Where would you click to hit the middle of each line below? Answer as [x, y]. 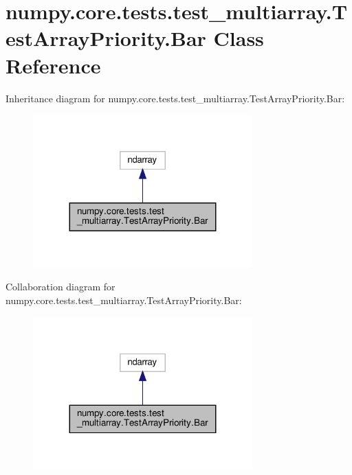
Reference [53, 65]
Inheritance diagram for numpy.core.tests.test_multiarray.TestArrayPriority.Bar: [175, 98]
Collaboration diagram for [60, 287]
